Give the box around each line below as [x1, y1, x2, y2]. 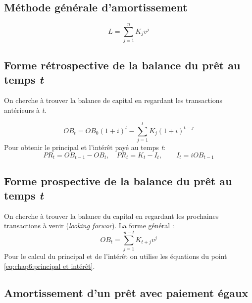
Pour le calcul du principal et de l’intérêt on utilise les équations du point [4, 251, 227, 261]
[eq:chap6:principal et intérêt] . [4, 260, 95, 271]
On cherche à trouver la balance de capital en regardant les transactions [4, 95, 223, 105]
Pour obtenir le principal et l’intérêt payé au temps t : [4, 142, 165, 152]
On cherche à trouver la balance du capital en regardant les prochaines [4, 210, 219, 221]
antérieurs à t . [4, 104, 47, 115]
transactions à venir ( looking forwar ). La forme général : [4, 220, 174, 231]
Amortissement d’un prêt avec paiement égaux [4, 285, 249, 300]
